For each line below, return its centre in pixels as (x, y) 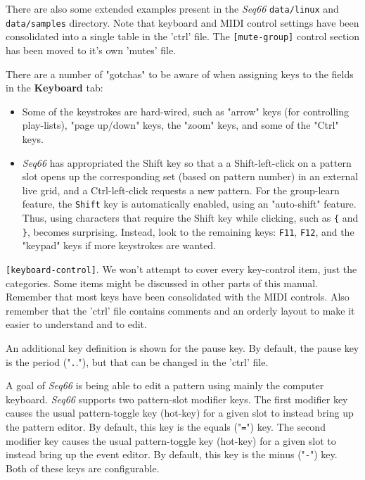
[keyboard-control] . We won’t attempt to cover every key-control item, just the (181, 269)
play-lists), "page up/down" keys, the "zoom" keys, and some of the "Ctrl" (180, 125)
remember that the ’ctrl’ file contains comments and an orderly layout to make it (180, 310)
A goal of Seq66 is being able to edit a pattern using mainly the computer (165, 385)
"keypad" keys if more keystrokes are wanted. (119, 245)
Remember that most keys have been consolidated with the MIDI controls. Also (178, 297)
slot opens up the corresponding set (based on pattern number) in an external (190, 176)
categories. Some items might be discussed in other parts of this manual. (162, 283)
